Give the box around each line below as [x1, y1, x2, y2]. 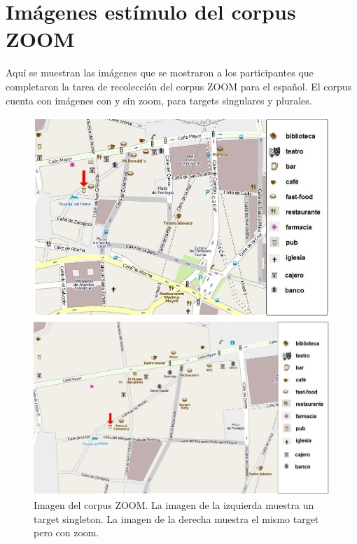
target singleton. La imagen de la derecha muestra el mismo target [34, 511, 319, 526]
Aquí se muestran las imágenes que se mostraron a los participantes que [6, 65, 314, 80]
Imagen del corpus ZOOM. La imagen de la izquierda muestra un [34, 498, 314, 512]
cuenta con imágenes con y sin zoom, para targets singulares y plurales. [6, 93, 312, 107]
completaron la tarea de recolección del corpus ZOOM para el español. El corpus [6, 79, 352, 93]
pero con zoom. [34, 525, 99, 540]
